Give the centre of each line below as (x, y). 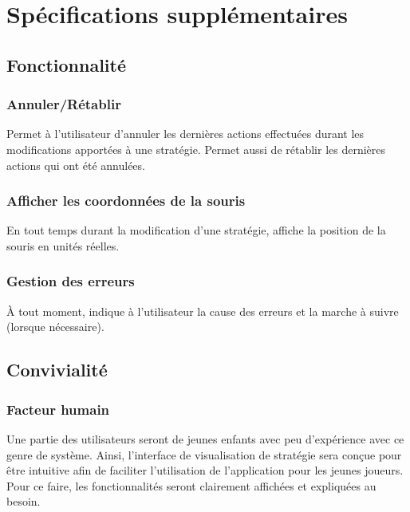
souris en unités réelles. (63, 245)
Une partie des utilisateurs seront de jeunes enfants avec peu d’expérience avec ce (205, 438)
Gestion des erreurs (71, 281)
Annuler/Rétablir (64, 104)
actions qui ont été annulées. (76, 165)
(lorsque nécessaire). (55, 327)
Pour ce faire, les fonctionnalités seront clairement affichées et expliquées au (191, 485)
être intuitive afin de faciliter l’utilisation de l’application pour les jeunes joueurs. (205, 470)
